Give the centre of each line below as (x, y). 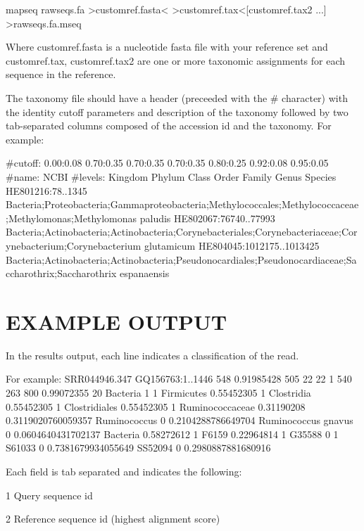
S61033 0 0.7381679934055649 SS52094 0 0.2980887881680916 (138, 448)
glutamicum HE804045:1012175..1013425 (232, 245)
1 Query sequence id (49, 495)
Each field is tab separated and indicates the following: (124, 471)
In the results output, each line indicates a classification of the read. (152, 355)
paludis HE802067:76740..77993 (207, 218)
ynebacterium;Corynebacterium (74, 245)
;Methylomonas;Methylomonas (71, 218)
